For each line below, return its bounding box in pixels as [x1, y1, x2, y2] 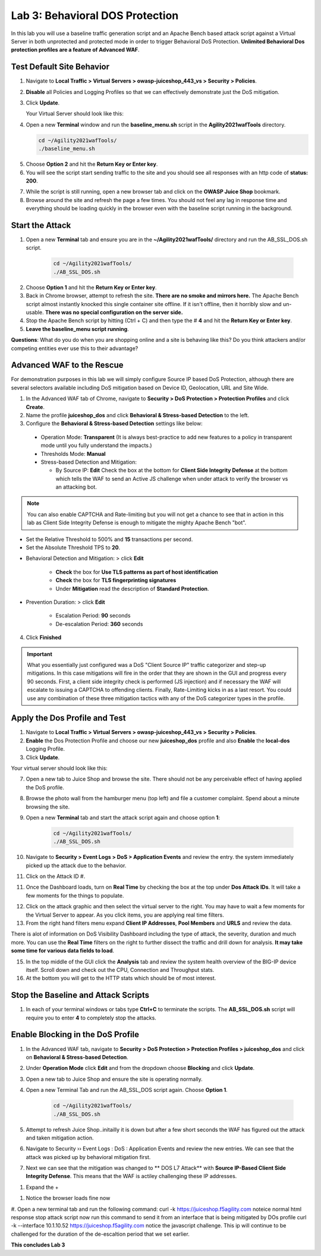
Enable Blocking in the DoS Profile [11, 1030, 140, 1040]
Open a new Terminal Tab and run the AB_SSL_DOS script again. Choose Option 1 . [26, 1087, 228, 1094]
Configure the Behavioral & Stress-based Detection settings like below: [26, 420, 203, 427]
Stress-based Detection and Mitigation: [40, 458, 137, 465]
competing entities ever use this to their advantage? [11, 345, 139, 352]
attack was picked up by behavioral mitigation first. [26, 1153, 151, 1160]
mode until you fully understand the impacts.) [40, 442, 152, 449]
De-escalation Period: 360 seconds [55, 620, 143, 627]
